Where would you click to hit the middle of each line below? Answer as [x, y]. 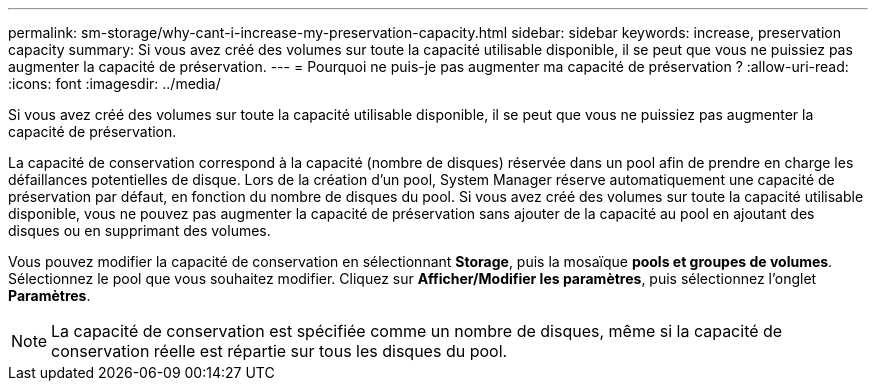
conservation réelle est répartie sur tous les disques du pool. [279, 351]
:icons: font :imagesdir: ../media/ [114, 83]
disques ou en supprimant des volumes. [139, 230]
